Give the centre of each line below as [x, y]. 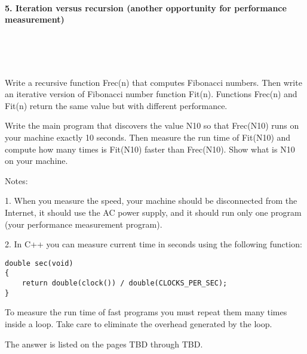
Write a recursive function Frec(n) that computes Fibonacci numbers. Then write [153, 82]
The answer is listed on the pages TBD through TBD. [104, 344]
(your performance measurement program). [84, 224]
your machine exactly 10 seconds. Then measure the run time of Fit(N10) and [148, 137]
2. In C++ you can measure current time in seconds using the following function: [153, 244]
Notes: [16, 180]
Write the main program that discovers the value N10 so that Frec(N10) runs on [152, 125]
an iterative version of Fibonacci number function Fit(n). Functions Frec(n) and [151, 94]
